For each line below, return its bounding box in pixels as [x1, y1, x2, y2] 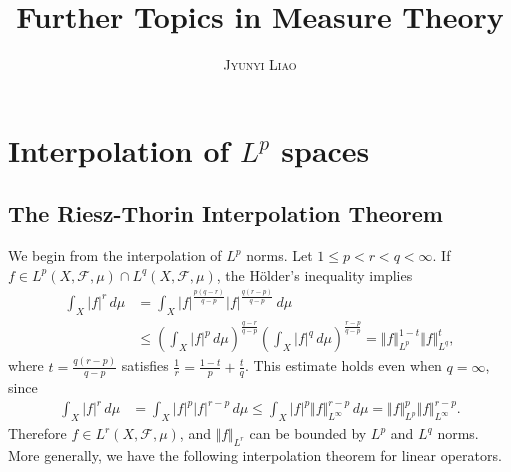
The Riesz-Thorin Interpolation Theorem [8, 198, 443, 229]
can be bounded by [249, 423, 367, 444]
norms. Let [246, 245, 313, 266]
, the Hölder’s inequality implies [216, 264, 413, 285]
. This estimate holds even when [244, 355, 442, 376]
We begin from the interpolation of [8, 245, 222, 266]
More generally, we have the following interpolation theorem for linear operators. [8, 445, 502, 466]
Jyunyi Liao [223, 54, 297, 75]
